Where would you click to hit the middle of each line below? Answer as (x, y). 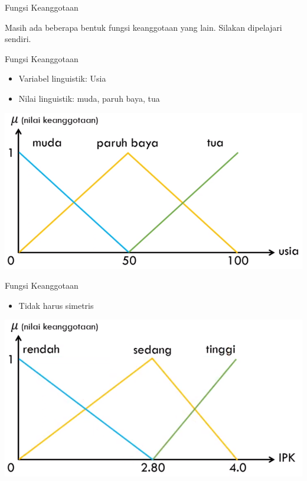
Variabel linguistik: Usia (62, 78)
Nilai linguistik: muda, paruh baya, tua (89, 98)
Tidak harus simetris (56, 305)
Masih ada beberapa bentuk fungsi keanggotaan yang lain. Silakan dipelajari (143, 27)
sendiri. (18, 39)
